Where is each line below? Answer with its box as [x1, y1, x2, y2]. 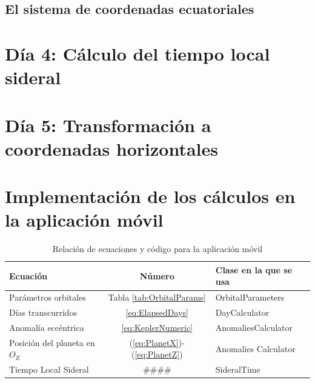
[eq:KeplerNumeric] [121, 321, 193, 333]
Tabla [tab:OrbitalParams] [108, 291, 206, 304]
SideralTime [215, 363, 260, 376]
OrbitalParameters [215, 291, 285, 304]
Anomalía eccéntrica [9, 321, 84, 333]
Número [139, 269, 174, 282]
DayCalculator [215, 306, 270, 319]
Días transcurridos [9, 306, 78, 319]
